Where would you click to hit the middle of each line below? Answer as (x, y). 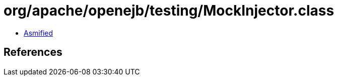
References (33, 52)
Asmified (39, 33)
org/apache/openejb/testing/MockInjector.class (169, 11)
